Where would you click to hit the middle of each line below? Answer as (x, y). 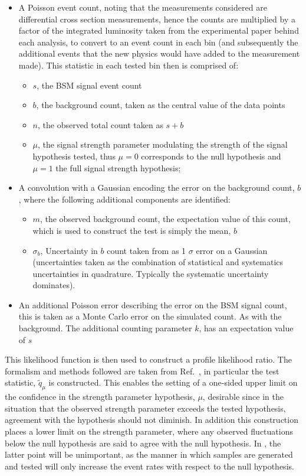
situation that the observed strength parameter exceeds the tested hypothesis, (145, 408)
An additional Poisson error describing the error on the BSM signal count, (153, 304)
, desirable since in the (243, 397)
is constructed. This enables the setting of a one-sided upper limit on (173, 382)
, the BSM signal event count (89, 85)
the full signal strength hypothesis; (118, 167)
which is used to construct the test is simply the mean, (132, 230)
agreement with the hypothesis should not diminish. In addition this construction (152, 420)
